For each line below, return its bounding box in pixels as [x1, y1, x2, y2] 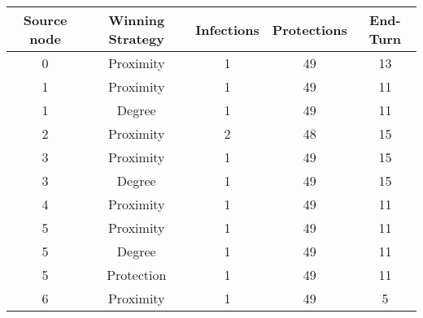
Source [23, 11, 68, 29]
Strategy [108, 29, 164, 48]
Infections [195, 19, 259, 39]
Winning [108, 11, 165, 29]
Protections [272, 19, 347, 39]
